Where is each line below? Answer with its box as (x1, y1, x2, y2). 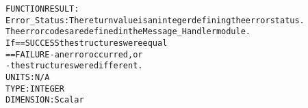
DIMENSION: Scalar (5, 95, 84, 105)
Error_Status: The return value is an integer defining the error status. (5, 15, 305, 25)
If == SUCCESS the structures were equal (5, 38, 168, 48)
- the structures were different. (5, 61, 143, 71)
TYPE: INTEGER (5, 83, 64, 94)
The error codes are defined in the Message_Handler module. (5, 27, 251, 37)
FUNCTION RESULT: (5, 4, 79, 14)
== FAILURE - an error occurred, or (5, 49, 143, 59)
